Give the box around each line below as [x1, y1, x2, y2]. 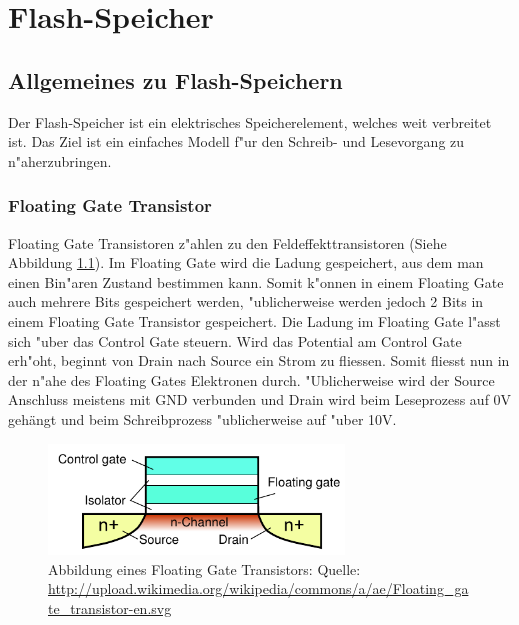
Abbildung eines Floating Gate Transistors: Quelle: [48, 558, 361, 579]
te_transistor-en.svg [48, 597, 172, 618]
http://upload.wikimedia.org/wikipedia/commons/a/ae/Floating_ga [48, 578, 469, 599]
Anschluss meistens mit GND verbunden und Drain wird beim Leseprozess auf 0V [8, 389, 512, 410]
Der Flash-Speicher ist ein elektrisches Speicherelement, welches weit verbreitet [8, 111, 492, 132]
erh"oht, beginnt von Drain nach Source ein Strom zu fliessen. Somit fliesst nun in [8, 350, 510, 371]
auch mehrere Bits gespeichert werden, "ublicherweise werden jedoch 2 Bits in [8, 291, 484, 312]
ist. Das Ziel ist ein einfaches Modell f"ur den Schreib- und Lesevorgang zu [8, 131, 465, 152]
